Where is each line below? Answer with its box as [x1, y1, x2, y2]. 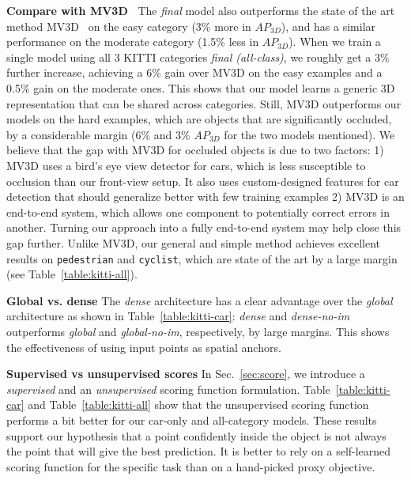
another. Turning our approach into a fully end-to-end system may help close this [6, 219, 402, 236]
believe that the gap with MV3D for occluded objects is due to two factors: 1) [6, 142, 384, 158]
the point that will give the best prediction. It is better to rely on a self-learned [6, 443, 391, 459]
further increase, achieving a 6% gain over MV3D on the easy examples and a [6, 64, 383, 81]
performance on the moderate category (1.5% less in [6, 33, 259, 50]
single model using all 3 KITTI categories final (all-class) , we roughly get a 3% [6, 48, 390, 65]
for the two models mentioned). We [224, 126, 395, 142]
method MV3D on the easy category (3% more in [6, 17, 251, 34]
